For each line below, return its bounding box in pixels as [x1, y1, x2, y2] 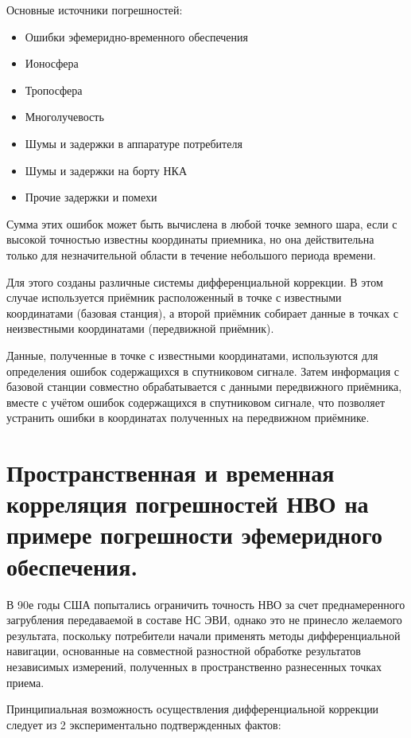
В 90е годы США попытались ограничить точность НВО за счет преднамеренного [6, 595, 405, 612]
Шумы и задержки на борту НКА [25, 162, 187, 178]
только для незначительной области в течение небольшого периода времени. [6, 246, 376, 263]
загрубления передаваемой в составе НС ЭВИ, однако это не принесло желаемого [6, 611, 402, 628]
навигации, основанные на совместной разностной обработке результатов [6, 642, 361, 659]
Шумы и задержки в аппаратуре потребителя [25, 135, 242, 151]
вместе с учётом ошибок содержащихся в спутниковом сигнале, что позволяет [6, 393, 386, 410]
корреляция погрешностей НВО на [6, 487, 369, 520]
